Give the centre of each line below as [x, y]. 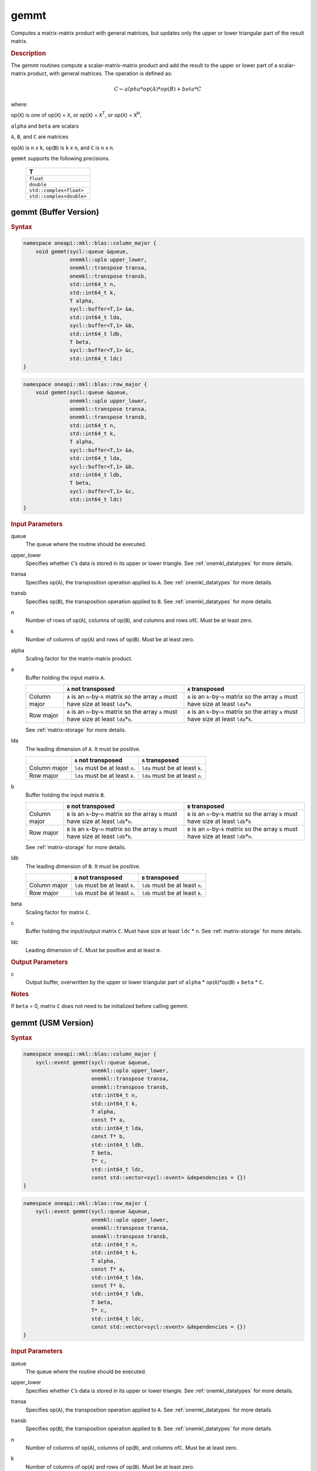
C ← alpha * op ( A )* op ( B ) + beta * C [158, 89]
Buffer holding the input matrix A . [65, 677]
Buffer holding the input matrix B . [65, 795]
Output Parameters [39, 962]
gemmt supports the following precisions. [60, 158]
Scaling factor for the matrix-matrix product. [79, 658]
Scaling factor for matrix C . [58, 912]
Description [28, 53]
